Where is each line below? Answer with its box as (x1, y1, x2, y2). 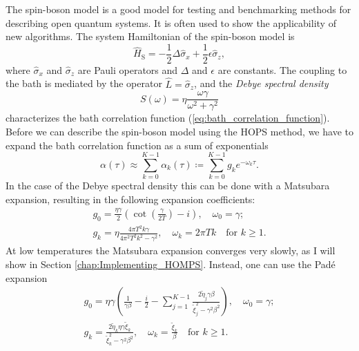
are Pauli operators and (77, 62, 178, 77)
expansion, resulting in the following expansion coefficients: (6, 191, 255, 206)
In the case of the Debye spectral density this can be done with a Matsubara (6, 178, 330, 193)
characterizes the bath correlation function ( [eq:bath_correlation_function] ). (6, 111, 330, 125)
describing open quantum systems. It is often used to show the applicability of (6, 15, 336, 30)
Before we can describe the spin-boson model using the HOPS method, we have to (6, 124, 353, 138)
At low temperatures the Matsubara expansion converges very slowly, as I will (6, 243, 336, 258)
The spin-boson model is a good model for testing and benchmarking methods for (6, 2, 351, 16)
